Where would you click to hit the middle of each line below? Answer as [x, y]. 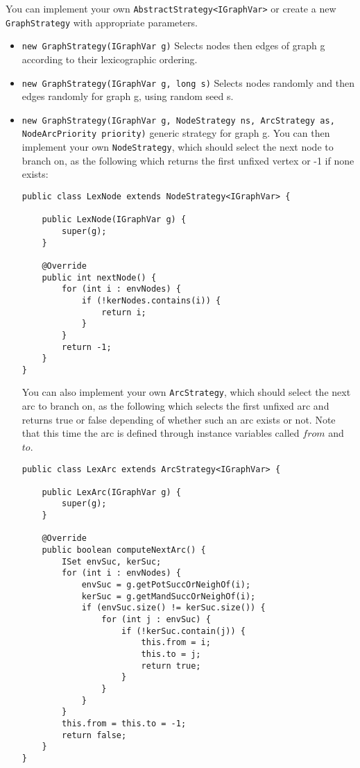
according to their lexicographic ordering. [110, 59]
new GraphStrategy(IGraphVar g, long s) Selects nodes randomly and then [188, 82]
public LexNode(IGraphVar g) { [114, 220]
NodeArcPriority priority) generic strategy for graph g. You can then [176, 133]
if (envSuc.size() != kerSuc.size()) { [173, 608]
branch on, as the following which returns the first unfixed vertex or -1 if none [188, 160]
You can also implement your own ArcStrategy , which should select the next [186, 392]
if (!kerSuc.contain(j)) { [183, 631]
